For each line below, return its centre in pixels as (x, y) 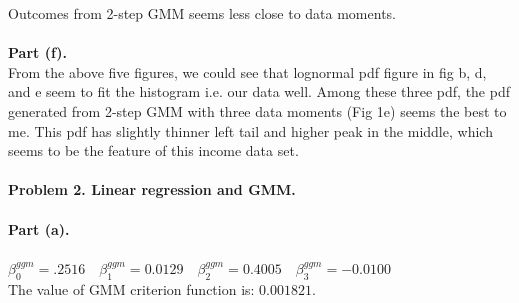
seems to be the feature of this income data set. (153, 150)
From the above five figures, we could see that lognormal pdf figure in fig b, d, (247, 71)
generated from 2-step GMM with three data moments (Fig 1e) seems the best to (257, 110)
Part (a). (39, 228)
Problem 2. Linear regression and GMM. (152, 189)
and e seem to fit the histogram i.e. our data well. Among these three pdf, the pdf (259, 91)
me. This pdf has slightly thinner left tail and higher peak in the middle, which (250, 130)
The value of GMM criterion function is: (131, 288)
